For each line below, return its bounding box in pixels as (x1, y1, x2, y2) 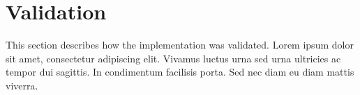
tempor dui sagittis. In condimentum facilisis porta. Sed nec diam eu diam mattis (6, 64, 354, 79)
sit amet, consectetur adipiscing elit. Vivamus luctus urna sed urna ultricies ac (6, 51, 341, 65)
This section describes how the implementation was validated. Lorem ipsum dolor (6, 37, 354, 52)
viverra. (6, 78, 38, 92)
